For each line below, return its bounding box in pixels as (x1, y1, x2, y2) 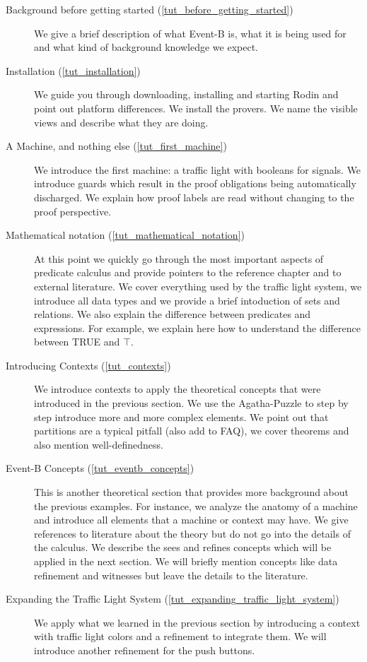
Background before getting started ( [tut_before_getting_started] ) (6, 2, 293, 16)
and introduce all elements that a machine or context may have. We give (34, 512, 349, 527)
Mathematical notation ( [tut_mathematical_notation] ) (6, 227, 245, 242)
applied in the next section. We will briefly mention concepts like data (34, 554, 338, 568)
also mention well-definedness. (34, 437, 163, 451)
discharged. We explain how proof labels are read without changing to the (34, 189, 354, 204)
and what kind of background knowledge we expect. (34, 40, 259, 54)
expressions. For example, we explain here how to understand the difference (34, 320, 361, 335)
